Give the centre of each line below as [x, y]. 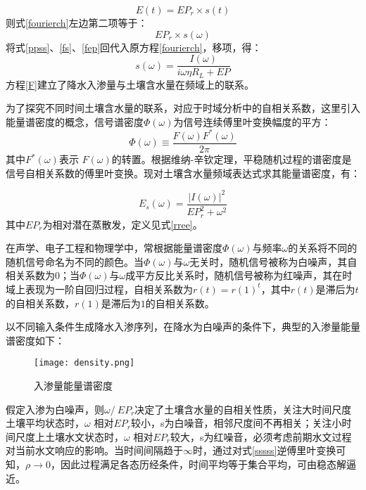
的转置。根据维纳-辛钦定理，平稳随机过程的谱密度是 [232, 159]
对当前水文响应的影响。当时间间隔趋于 [94, 450]
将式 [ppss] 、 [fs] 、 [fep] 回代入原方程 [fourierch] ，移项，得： [134, 47]
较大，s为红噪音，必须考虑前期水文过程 [261, 436]
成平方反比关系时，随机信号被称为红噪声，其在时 [239, 275]
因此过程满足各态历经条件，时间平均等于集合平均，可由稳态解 [203, 464]
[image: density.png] [84, 363]
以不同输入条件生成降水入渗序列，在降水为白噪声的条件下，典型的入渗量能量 [183, 327]
